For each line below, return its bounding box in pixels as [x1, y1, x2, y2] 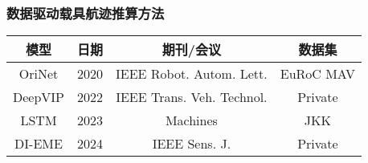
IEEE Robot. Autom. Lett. [116, 64, 268, 84]
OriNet [18, 64, 59, 84]
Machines [165, 111, 218, 130]
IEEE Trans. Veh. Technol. [116, 88, 268, 107]
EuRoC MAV [280, 64, 356, 84]
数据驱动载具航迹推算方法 [6, 2, 165, 22]
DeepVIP [13, 88, 65, 107]
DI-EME [14, 134, 63, 153]
